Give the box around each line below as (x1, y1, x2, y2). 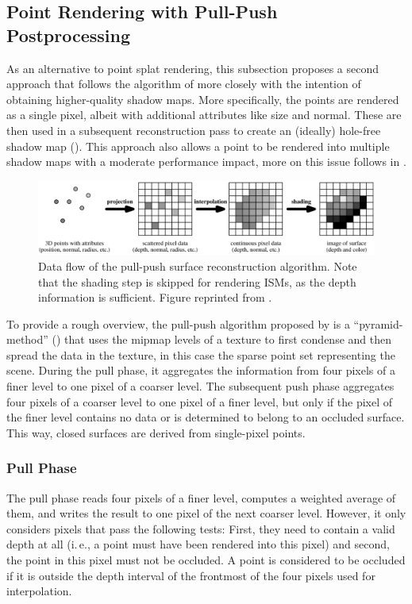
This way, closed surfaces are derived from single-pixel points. (6, 424, 306, 440)
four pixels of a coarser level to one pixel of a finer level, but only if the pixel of (6, 393, 393, 410)
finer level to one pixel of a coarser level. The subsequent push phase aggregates (6, 378, 395, 394)
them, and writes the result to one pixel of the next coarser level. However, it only (6, 505, 406, 521)
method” (6, 331, 48, 348)
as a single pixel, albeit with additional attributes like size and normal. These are (6, 106, 402, 123)
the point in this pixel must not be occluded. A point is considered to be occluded (6, 552, 406, 568)
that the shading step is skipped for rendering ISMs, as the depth (38, 273, 356, 290)
